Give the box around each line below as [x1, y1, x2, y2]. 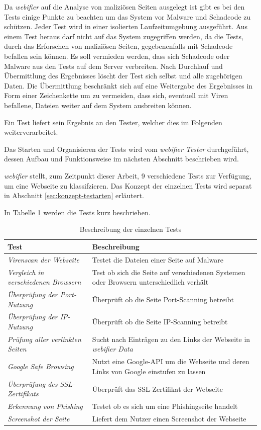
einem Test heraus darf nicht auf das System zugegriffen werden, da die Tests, [4, 31, 243, 41]
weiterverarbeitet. [4, 127, 58, 137]
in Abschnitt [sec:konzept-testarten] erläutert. [4, 190, 144, 201]
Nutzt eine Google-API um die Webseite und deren [92, 356, 249, 367]
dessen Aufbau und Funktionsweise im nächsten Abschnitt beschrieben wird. [4, 153, 239, 164]
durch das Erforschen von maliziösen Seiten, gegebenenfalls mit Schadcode [4, 41, 233, 51]
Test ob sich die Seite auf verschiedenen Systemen [92, 267, 245, 277]
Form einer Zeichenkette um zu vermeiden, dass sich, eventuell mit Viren [4, 90, 228, 101]
